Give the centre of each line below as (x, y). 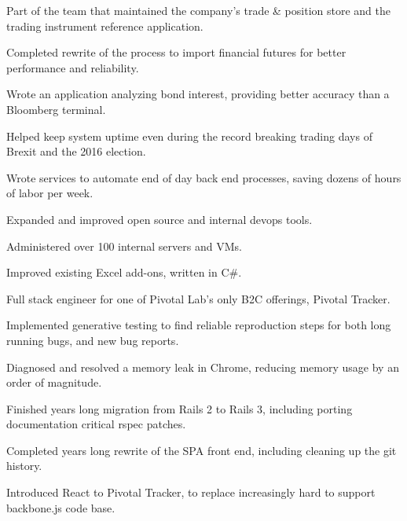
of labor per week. (50, 193)
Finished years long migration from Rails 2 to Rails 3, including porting (180, 408)
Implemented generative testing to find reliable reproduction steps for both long (199, 325)
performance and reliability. (73, 67)
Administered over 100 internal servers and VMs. (124, 246)
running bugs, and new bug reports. (93, 340)
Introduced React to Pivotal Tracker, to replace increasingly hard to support (191, 492)
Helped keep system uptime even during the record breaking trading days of (189, 136)
